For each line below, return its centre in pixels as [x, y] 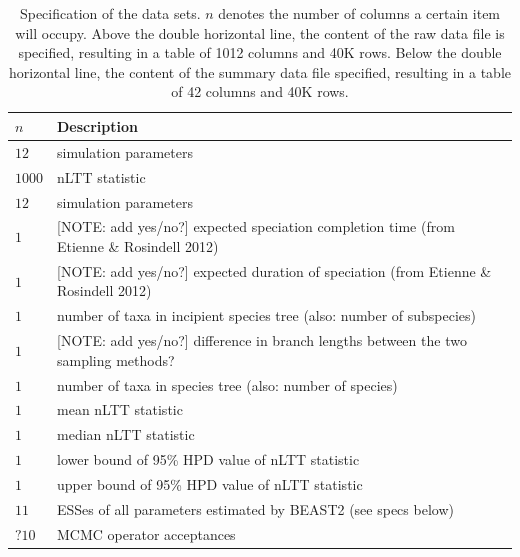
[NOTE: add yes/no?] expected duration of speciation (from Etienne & [274, 270]
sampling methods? [116, 359]
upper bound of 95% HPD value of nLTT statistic [210, 483]
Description [98, 125]
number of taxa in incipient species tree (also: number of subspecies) [267, 315]
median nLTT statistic [126, 434]
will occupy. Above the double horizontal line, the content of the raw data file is [260, 32]
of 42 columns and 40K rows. [260, 91]
